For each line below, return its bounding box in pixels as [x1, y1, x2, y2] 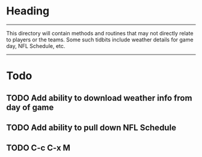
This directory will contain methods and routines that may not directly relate [6, 29, 194, 37]
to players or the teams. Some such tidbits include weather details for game [6, 36, 194, 43]
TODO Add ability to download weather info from [6, 93, 192, 103]
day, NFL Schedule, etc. [6, 42, 66, 49]
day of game [6, 102, 54, 112]
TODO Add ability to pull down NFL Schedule [6, 122, 176, 132]
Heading [6, 4, 50, 18]
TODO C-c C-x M [6, 143, 71, 153]
